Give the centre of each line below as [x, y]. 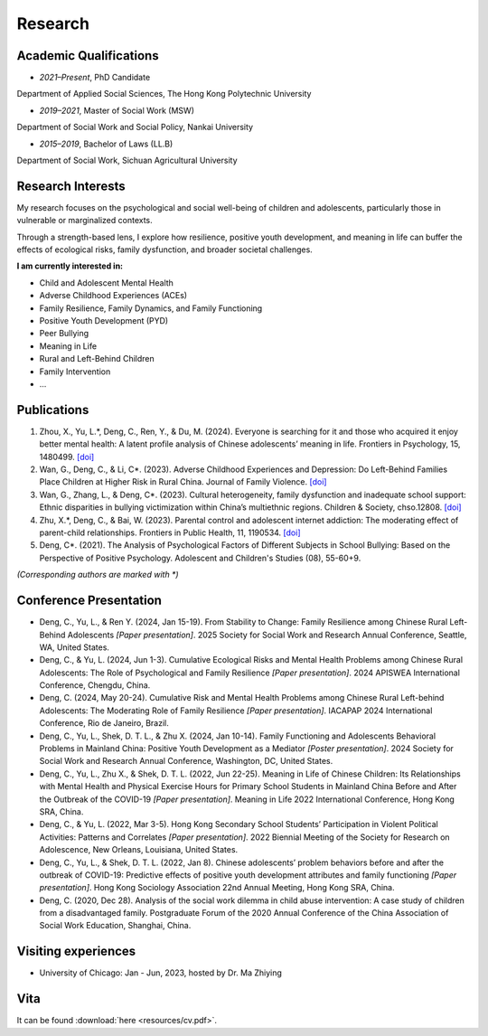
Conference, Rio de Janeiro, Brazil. [104, 723]
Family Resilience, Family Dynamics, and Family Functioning [151, 308]
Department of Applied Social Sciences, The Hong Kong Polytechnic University [164, 94]
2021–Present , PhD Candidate [95, 78]
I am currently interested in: [70, 266]
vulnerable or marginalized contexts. [84, 221]
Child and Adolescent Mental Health [106, 283]
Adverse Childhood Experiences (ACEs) [113, 296]
